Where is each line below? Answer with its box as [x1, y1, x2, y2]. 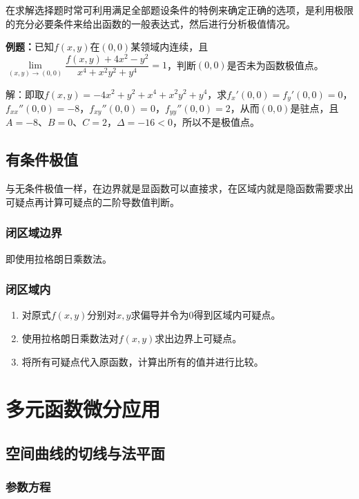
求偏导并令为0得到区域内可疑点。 [130, 308, 281, 322]
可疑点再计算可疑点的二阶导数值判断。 [6, 194, 179, 209]
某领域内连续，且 [130, 39, 208, 54]
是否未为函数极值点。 [226, 57, 324, 72]
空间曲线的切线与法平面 [6, 442, 165, 464]
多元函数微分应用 [6, 395, 161, 423]
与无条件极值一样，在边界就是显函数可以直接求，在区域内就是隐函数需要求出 [6, 181, 353, 196]
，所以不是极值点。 [172, 115, 260, 129]
